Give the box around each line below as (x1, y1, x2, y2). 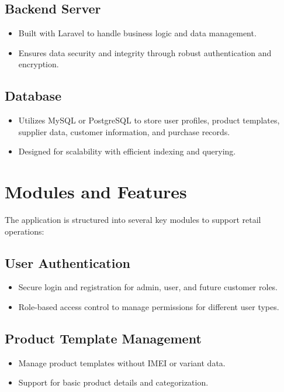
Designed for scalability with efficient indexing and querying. (18, 145, 236, 157)
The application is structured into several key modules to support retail (5, 214, 261, 226)
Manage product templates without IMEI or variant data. (18, 356, 226, 369)
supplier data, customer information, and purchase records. (18, 125, 230, 137)
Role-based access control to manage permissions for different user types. (18, 301, 279, 313)
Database (5, 87, 62, 105)
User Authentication (5, 253, 130, 271)
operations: (5, 225, 44, 237)
